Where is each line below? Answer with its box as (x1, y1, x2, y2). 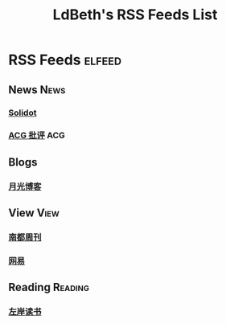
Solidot (8, 107, 37, 118)
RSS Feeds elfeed (8, 51, 122, 69)
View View (8, 207, 60, 220)
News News (8, 83, 66, 96)
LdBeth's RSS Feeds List (52, 6, 218, 24)
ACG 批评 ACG (8, 130, 66, 141)
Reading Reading (8, 281, 90, 294)
